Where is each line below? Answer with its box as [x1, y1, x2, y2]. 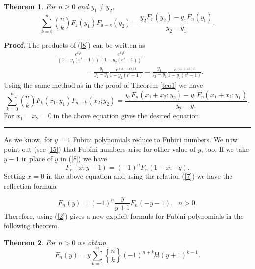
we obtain [77, 237, 106, 247]
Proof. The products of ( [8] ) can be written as [4, 39, 145, 49]
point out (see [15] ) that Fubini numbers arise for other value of [4, 144, 196, 154]
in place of [21, 153, 53, 164]
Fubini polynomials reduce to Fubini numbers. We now [73, 134, 238, 144]
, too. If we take [201, 144, 249, 154]
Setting [4, 171, 25, 181]
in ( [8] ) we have [60, 153, 107, 164]
